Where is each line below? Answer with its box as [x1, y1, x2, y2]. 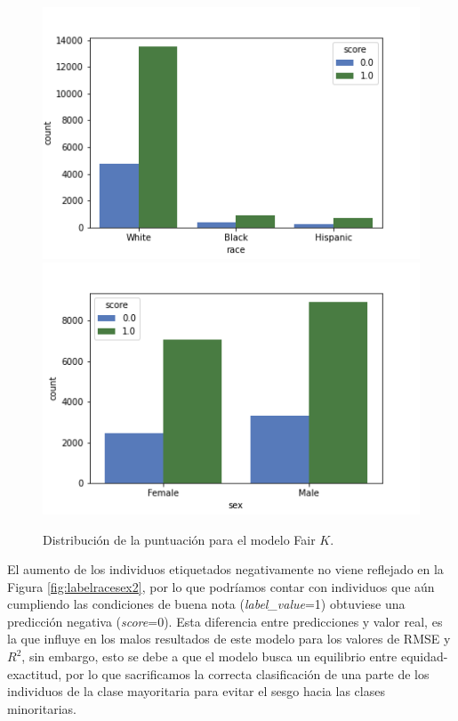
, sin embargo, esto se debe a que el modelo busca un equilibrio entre [21, 647, 398, 666]
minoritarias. [7, 699, 76, 717]
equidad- [400, 647, 448, 666]
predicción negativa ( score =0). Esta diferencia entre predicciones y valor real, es [7, 612, 443, 630]
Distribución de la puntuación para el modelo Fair [43, 530, 316, 548]
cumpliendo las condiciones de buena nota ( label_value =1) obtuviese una [7, 595, 406, 613]
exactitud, [7, 664, 62, 683]
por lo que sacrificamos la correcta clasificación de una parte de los [65, 664, 430, 683]
